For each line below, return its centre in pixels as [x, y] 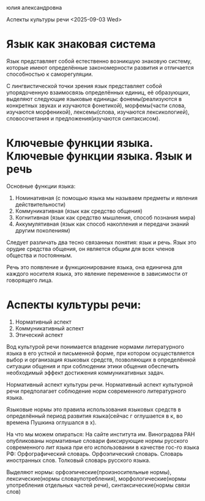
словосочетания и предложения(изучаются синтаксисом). [83, 118]
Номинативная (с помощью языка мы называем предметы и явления [106, 198]
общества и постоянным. [39, 255]
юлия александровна [34, 8]
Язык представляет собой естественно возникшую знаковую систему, [99, 61]
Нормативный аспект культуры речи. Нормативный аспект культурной [100, 384]
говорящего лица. [30, 280]
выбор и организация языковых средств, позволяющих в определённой [101, 360]
